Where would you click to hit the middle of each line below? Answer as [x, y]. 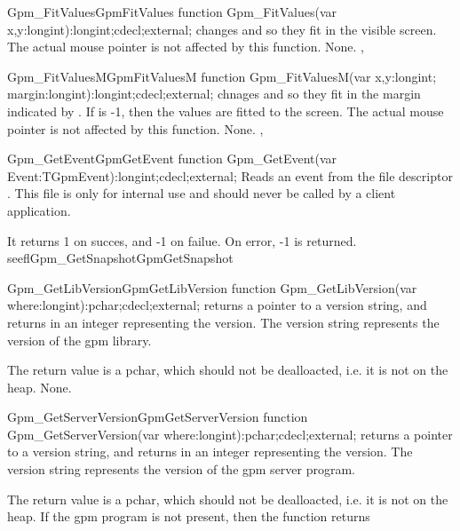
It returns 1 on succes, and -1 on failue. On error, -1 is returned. [182, 240]
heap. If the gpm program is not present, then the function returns [189, 516]
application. [39, 210]
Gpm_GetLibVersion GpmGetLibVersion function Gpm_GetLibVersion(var [212, 287]
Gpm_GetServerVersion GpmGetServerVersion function [158, 417]
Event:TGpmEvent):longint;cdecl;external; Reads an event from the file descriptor [230, 175]
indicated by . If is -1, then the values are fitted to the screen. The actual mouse [226, 111]
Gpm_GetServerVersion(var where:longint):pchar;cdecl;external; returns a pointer [230, 434]
